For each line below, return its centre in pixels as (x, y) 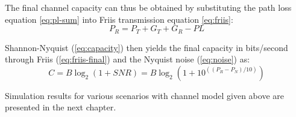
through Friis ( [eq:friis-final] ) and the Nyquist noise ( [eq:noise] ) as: (128, 59)
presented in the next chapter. (61, 107)
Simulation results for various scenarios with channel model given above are (144, 95)
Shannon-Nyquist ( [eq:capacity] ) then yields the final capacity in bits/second (146, 47)
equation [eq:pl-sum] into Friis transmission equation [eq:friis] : (119, 19)
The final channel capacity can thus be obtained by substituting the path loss (148, 7)
